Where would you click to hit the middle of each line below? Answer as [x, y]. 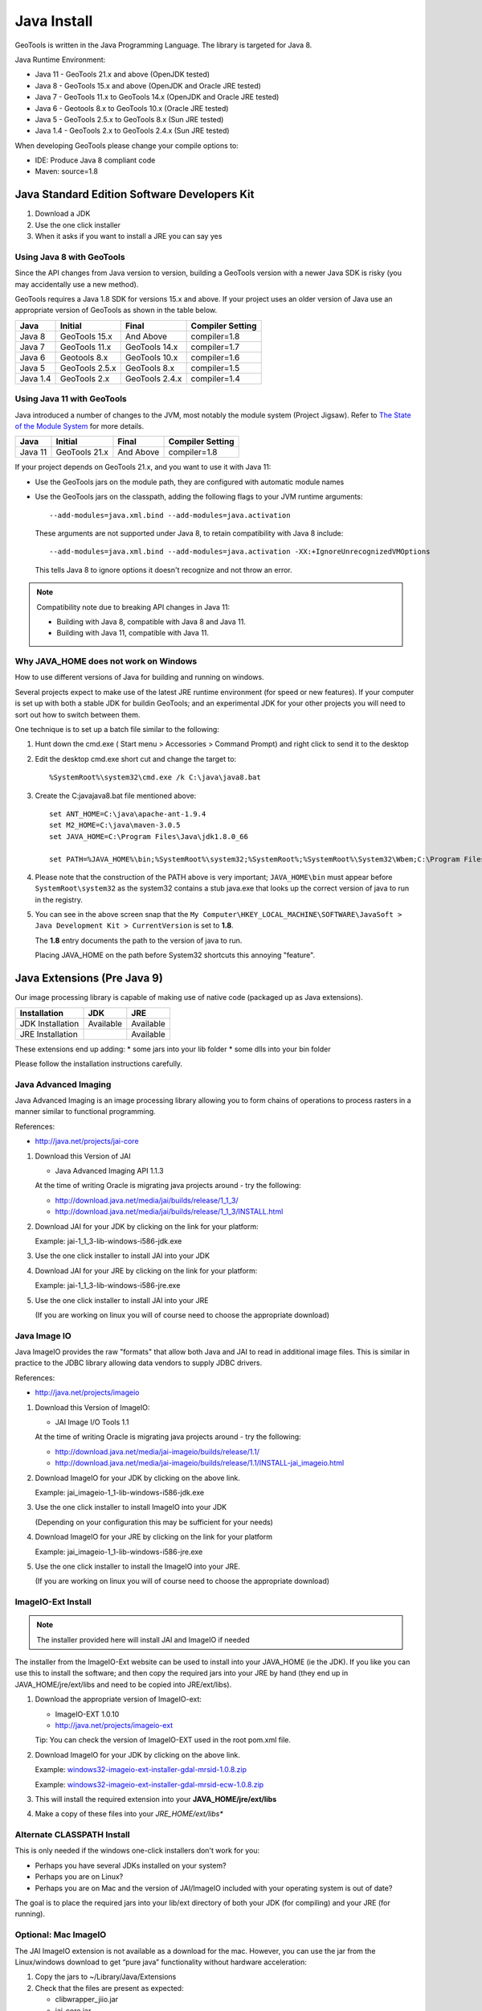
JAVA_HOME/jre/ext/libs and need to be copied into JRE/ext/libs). [123, 1684]
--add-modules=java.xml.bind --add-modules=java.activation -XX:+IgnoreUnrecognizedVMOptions [240, 552]
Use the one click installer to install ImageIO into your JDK [131, 1507]
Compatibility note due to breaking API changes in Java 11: [133, 607]
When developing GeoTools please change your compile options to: [127, 146]
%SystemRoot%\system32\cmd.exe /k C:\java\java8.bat [155, 777]
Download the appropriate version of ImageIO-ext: [118, 1699]
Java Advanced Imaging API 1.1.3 [109, 1171]
